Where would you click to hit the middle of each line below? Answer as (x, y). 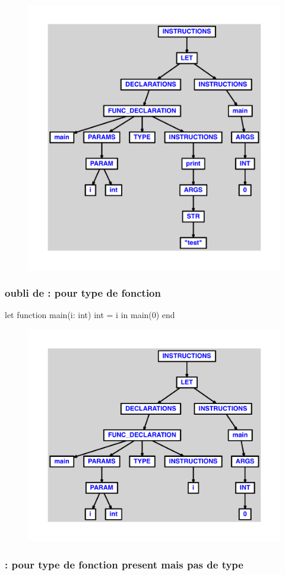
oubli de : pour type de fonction (83, 293)
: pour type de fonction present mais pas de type (124, 564)
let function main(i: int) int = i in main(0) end (90, 315)
